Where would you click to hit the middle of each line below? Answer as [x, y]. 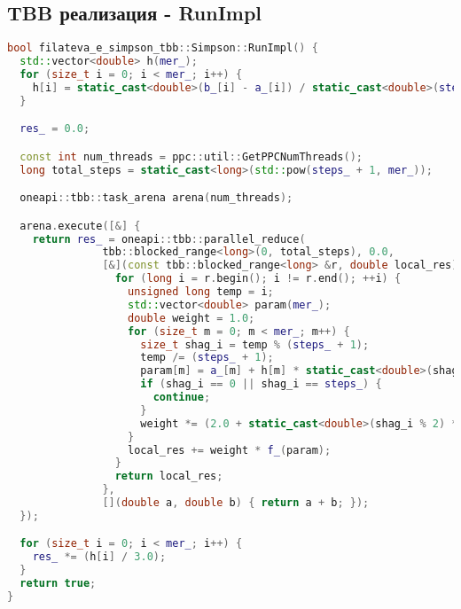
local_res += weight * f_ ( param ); [230, 450]
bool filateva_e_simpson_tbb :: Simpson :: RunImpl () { [163, 48]
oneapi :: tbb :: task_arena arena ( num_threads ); [156, 198]
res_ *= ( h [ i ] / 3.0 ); [99, 557]
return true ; [58, 584]
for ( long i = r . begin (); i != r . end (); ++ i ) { [258, 279]
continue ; [182, 398]
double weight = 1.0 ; [191, 318]
